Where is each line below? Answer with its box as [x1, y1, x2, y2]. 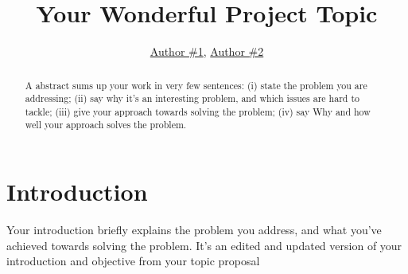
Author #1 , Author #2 [150, 43, 264, 60]
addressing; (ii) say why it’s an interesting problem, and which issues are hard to [25, 92, 359, 105]
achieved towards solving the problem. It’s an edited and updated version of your [6, 237, 402, 253]
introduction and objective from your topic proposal [6, 252, 260, 269]
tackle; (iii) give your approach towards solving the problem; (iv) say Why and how [25, 104, 371, 118]
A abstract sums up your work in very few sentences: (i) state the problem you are [25, 78, 367, 92]
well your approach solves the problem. [25, 118, 187, 131]
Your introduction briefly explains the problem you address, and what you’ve [6, 221, 382, 238]
